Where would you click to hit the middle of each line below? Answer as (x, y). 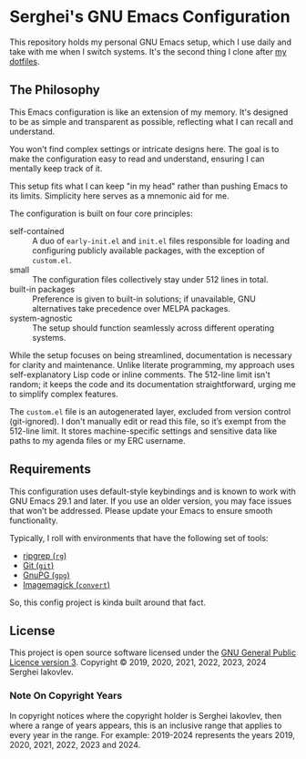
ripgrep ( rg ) (45, 555)
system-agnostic (41, 318)
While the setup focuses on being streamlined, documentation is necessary (151, 355)
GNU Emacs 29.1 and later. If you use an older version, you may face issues (151, 501)
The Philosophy (55, 90)
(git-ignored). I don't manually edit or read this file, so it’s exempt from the (148, 421)
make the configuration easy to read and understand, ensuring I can (137, 159)
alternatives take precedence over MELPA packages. (131, 308)
